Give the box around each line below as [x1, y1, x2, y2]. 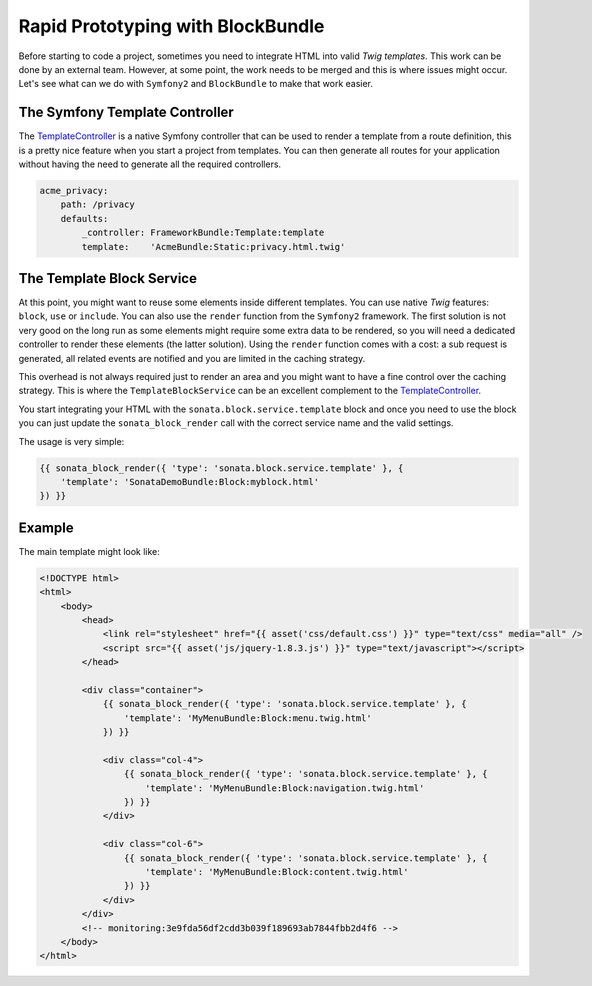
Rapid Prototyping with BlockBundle [18, 15, 325, 37]
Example [18, 519, 74, 536]
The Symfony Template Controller [18, 104, 234, 121]
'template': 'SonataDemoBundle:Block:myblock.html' [60, 476, 320, 487]
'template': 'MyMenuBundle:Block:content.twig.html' [145, 866, 409, 878]
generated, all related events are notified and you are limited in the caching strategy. [18, 352, 366, 364]
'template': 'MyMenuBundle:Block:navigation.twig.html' [145, 782, 425, 794]
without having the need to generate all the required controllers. [18, 158, 282, 170]
